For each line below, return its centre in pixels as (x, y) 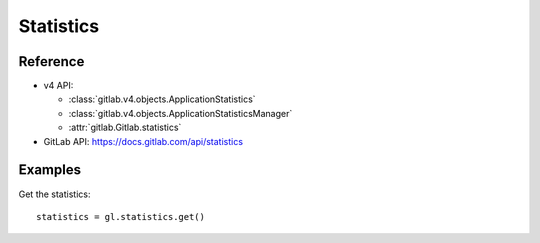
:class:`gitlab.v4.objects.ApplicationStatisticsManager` (180, 113)
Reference (51, 61)
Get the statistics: (54, 194)
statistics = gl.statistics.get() (120, 216)
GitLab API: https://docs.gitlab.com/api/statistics (143, 141)
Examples (50, 170)
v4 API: (58, 86)
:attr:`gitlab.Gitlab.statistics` (125, 127)
